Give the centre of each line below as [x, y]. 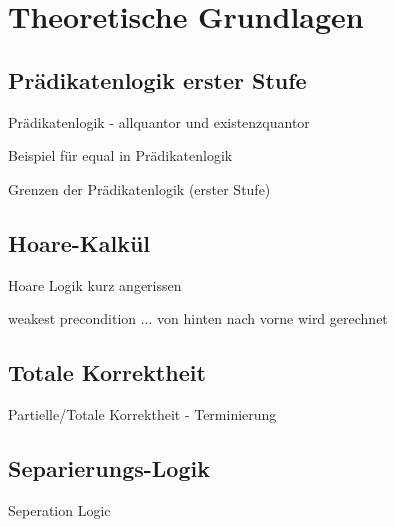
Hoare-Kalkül [79, 242]
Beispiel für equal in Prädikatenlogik [120, 155]
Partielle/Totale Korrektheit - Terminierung [142, 413]
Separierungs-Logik [109, 467]
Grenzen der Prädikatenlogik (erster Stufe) [139, 188]
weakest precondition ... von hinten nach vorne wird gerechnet [198, 318]
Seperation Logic [59, 509]
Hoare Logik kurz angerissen [95, 284]
